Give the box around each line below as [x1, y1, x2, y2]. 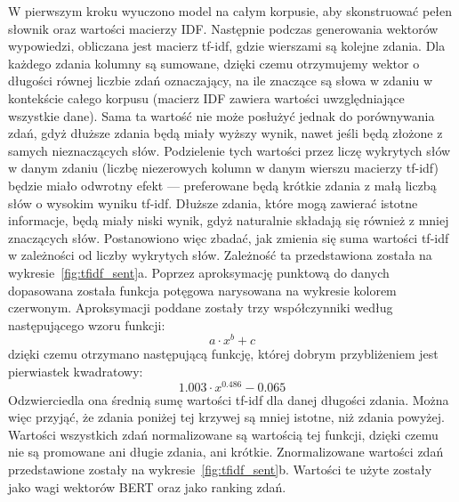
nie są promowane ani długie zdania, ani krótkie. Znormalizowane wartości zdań [8, 442, 444, 461]
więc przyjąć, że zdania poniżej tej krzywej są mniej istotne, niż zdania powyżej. [8, 408, 445, 426]
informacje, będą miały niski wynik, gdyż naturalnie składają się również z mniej [8, 211, 449, 230]
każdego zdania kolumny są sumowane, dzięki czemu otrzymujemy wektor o [8, 53, 420, 72]
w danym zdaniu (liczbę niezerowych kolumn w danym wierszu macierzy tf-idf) [8, 158, 439, 177]
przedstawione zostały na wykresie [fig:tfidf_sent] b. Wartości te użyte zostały [8, 460, 432, 478]
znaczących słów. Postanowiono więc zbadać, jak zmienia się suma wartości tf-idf [8, 228, 449, 247]
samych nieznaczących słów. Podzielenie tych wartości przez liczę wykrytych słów [8, 141, 451, 159]
